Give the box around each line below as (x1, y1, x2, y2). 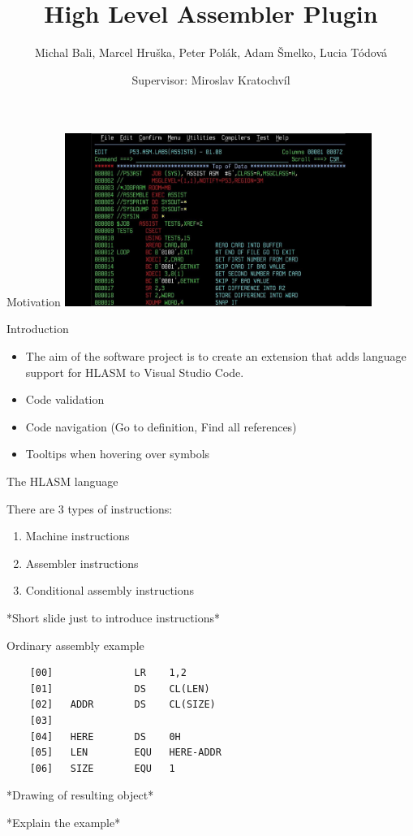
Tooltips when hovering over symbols (25, 445, 210, 462)
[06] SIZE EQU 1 (29, 762, 175, 774)
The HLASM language (6, 473, 118, 490)
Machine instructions (25, 527, 130, 544)
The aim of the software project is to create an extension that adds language (25, 348, 407, 365)
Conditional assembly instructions (25, 582, 195, 599)
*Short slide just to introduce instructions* (6, 609, 220, 626)
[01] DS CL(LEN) (29, 682, 210, 695)
